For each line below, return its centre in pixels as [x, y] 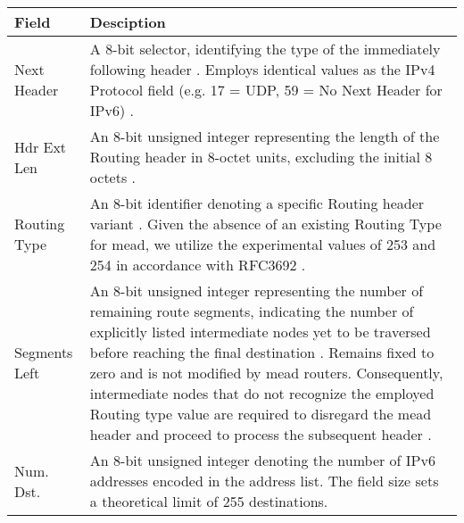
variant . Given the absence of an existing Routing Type [265, 224]
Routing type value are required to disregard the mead [261, 414]
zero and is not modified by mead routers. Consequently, [266, 373]
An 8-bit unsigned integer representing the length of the [265, 136]
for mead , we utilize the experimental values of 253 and [263, 244]
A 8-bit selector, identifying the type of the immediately [265, 49]
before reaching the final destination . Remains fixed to [262, 352]
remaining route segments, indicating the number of [252, 311]
